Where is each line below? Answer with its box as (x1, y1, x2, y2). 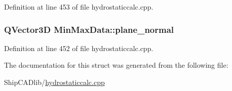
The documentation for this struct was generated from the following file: (4, 60, 228, 70)
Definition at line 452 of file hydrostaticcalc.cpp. (4, 42, 153, 53)
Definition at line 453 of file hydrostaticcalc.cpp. (4, 2, 153, 12)
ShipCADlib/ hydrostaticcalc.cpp (4, 77, 105, 87)
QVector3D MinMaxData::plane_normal (4, 23, 174, 35)
